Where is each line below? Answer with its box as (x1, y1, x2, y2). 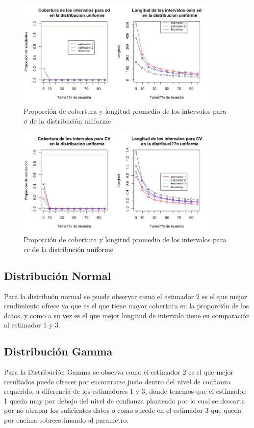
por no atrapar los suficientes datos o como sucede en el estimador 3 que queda (4, 405, 242, 415)
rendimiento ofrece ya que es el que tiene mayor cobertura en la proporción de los (4, 301, 249, 311)
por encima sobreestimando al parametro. (4, 415, 129, 425)
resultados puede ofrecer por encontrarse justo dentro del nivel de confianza (4, 376, 231, 386)
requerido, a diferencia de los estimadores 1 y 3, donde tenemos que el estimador (4, 386, 246, 396)
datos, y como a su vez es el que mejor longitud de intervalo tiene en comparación (4, 310, 250, 320)
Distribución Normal (4, 268, 111, 283)
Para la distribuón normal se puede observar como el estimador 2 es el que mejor (4, 291, 247, 301)
